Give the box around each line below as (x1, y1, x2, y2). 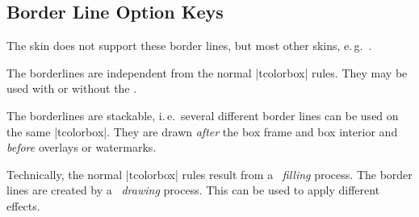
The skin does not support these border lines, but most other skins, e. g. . (6, 37, 372, 54)
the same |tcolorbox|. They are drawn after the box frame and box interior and (6, 123, 398, 140)
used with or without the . (6, 80, 137, 97)
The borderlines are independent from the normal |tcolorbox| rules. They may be (6, 64, 408, 81)
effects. (6, 197, 40, 214)
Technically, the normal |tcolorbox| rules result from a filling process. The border (6, 165, 413, 182)
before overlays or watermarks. (6, 139, 157, 156)
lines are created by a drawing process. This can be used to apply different (6, 182, 380, 198)
